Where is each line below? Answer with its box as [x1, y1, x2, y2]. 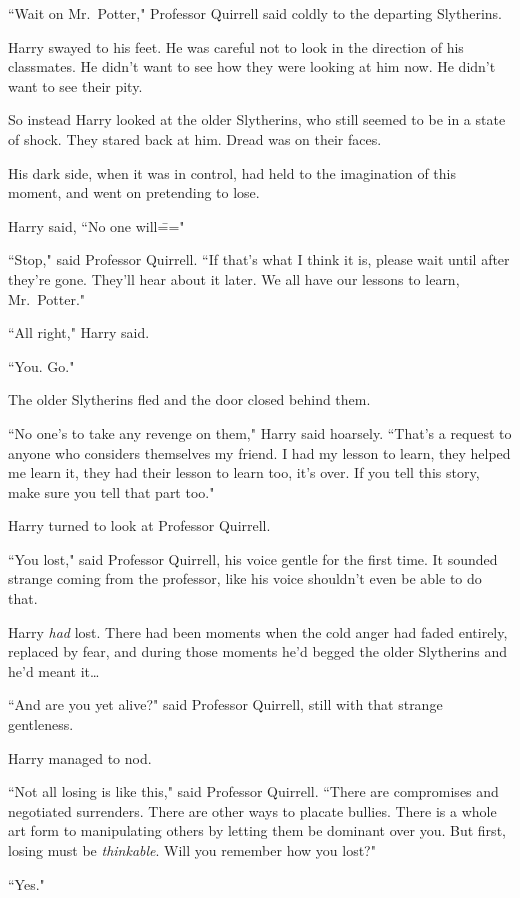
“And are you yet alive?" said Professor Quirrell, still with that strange [8, 694, 443, 715]
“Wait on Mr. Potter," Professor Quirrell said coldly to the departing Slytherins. [8, 3, 502, 23]
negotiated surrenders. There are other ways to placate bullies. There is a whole [8, 800, 497, 821]
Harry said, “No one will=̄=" [8, 215, 185, 236]
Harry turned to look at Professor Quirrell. [8, 515, 271, 536]
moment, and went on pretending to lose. [8, 182, 260, 203]
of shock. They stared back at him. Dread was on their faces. [8, 128, 382, 149]
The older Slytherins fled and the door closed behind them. [8, 389, 371, 410]
